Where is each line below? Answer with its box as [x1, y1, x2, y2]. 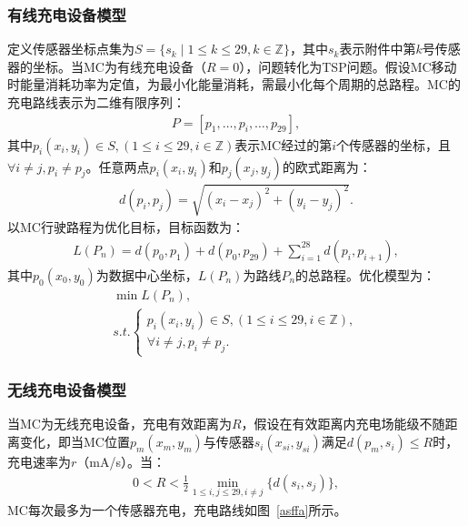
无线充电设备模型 [7, 379, 126, 401]
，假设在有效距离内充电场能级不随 [241, 414, 445, 433]
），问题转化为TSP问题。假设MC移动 [239, 56, 457, 76]
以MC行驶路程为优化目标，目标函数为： [7, 217, 244, 237]
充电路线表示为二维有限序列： [7, 93, 185, 111]
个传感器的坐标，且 [336, 135, 452, 154]
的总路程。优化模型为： [295, 265, 436, 284]
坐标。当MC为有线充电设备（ [32, 56, 206, 76]
